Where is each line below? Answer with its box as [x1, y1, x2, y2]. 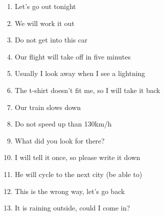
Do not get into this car [14, 34, 87, 45]
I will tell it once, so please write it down [14, 152, 140, 162]
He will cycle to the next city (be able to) [14, 168, 142, 179]
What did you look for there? [14, 135, 105, 145]
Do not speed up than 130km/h [14, 118, 112, 129]
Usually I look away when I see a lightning [14, 68, 145, 78]
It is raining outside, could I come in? [14, 202, 130, 213]
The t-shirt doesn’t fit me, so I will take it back [14, 84, 160, 95]
